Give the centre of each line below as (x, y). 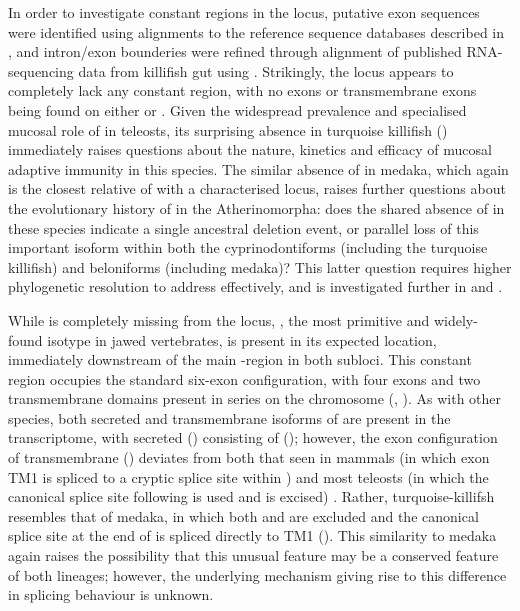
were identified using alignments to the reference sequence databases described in (256, 31)
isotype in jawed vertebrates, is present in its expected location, (242, 339)
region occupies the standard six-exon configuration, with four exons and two (244, 378)
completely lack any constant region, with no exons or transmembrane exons (242, 90)
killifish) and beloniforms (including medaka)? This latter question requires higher (260, 266)
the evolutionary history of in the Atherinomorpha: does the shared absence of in (256, 207)
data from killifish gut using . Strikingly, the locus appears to (266, 70)
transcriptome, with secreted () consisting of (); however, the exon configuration (253, 437)
